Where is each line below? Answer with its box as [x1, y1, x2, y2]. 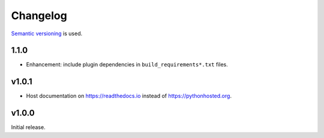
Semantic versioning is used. [11, 30, 83, 37]
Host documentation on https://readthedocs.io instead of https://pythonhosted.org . [26, 93, 232, 100]
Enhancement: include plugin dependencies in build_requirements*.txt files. [26, 61, 228, 68]
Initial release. [11, 124, 46, 131]
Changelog [11, 9, 67, 22]
